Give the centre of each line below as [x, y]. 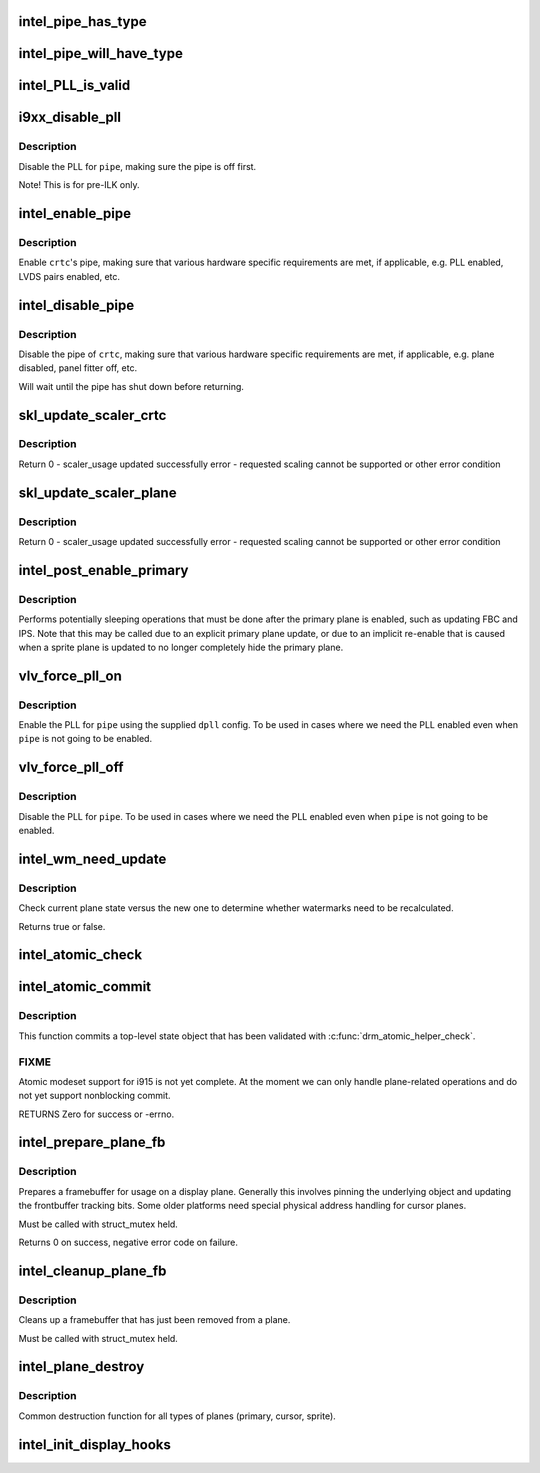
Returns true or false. [62, 926]
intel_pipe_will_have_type [101, 53]
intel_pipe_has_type [82, 21]
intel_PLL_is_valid [74, 85]
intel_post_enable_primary [103, 570]
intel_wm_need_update [92, 858]
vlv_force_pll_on [70, 675]
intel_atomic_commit [85, 986]
